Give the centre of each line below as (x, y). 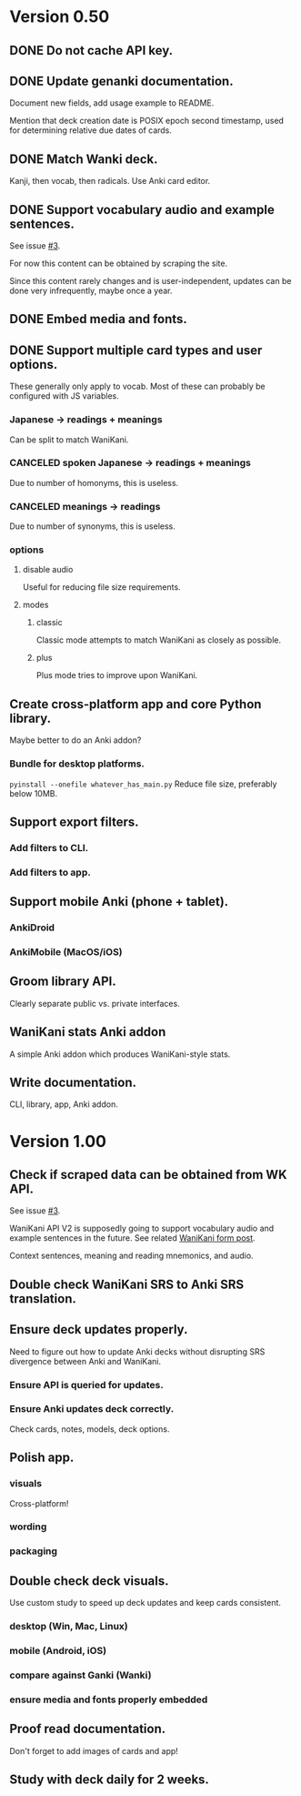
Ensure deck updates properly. (99, 1329)
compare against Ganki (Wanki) (80, 1675)
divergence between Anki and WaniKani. (85, 1361)
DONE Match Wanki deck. (84, 159)
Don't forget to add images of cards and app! (94, 1750)
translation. (43, 1299)
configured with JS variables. (65, 396)
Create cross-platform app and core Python (135, 704)
